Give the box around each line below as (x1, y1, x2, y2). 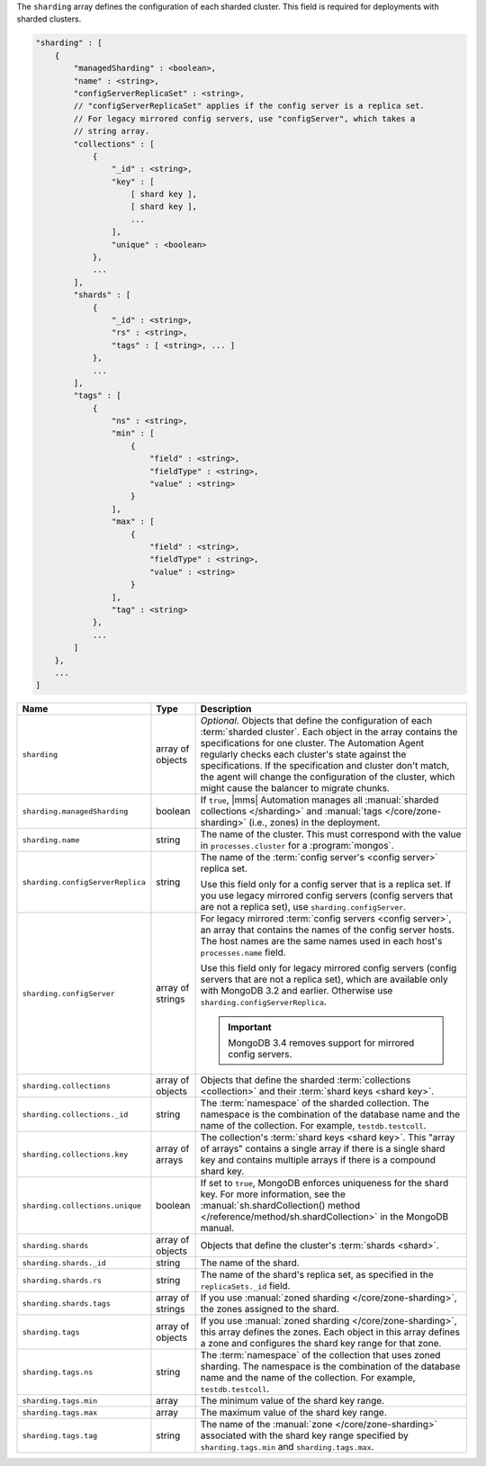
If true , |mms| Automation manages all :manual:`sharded (200, 794, 439, 806)
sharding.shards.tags (22, 1299, 112, 1309)
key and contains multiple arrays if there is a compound (200, 1154, 436, 1166)
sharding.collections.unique (22, 1201, 142, 1210)
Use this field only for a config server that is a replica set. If (200, 878, 452, 891)
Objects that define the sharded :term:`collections (200, 1074, 411, 1086)
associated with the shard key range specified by (200, 1429, 409, 1442)
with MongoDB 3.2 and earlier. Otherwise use (200, 985, 393, 997)
